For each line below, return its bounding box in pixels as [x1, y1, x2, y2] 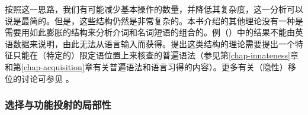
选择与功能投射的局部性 [5, 97, 111, 112]
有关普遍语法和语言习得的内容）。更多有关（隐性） [92, 60, 288, 73]
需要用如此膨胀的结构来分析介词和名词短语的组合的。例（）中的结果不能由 [5, 26, 295, 38]
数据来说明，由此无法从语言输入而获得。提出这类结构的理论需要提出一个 [12, 37, 295, 50]
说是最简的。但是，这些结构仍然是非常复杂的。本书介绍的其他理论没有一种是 [5, 14, 303, 27]
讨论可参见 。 [21, 72, 74, 84]
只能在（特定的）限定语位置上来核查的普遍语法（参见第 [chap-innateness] [12, 49, 290, 61]
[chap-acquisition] [21, 60, 85, 73]
